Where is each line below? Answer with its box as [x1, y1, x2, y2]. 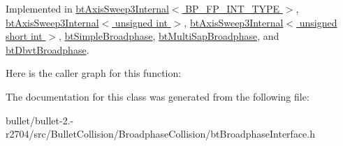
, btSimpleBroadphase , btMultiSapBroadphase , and [58, 29, 279, 43]
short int [6, 29, 43, 43]
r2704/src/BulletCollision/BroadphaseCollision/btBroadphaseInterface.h [6, 126, 315, 141]
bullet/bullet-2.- [6, 112, 74, 127]
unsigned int [115, 15, 168, 29]
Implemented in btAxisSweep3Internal [6, 1, 169, 15]
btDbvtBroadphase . [6, 42, 89, 57]
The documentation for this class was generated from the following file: [6, 89, 309, 103]
